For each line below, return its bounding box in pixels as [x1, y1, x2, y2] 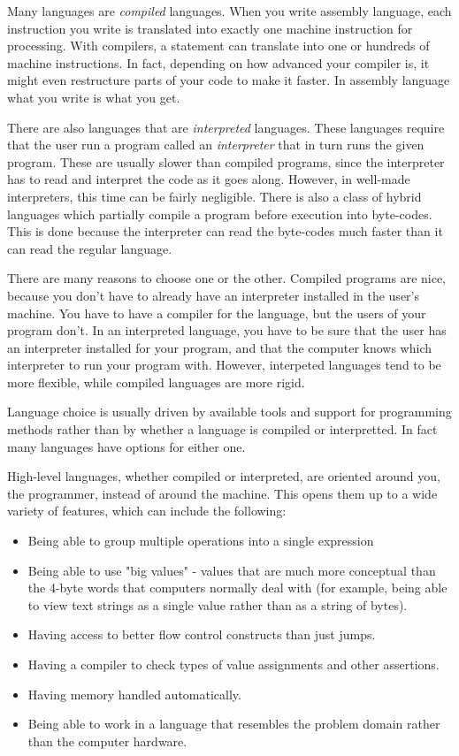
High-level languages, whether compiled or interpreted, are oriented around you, [7, 467, 440, 485]
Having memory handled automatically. [27, 684, 241, 703]
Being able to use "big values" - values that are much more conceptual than [27, 561, 436, 579]
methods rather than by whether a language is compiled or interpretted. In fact [7, 420, 438, 439]
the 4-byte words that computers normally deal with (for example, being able [27, 578, 448, 597]
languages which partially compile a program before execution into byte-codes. [7, 204, 432, 223]
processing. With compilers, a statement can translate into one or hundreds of [7, 36, 430, 55]
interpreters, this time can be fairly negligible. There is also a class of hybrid [7, 187, 422, 205]
